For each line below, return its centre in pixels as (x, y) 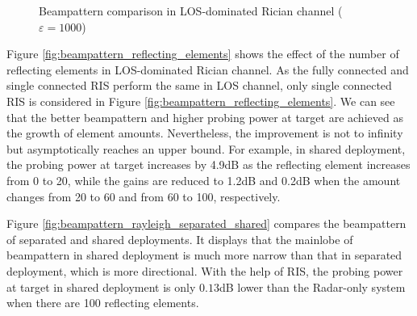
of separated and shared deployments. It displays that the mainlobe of (180, 239)
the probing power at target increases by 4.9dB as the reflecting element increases (208, 164)
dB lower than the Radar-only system (312, 287)
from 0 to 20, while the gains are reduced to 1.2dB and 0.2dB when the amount (204, 180)
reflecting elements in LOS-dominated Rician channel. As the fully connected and (208, 69)
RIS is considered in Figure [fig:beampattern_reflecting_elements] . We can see (201, 101)
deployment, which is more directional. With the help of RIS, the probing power (205, 270)
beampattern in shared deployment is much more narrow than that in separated (204, 255)
